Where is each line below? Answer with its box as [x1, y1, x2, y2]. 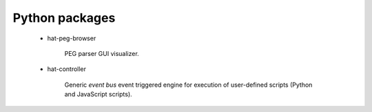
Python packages [12, 10, 116, 25]
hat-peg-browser [47, 34, 96, 42]
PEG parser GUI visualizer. [64, 49, 139, 57]
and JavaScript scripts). [64, 90, 132, 98]
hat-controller [47, 65, 86, 73]
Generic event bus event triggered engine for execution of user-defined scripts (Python [64, 81, 313, 89]
